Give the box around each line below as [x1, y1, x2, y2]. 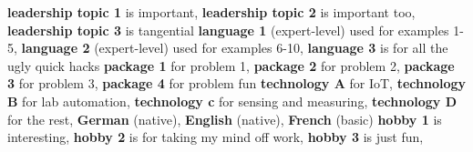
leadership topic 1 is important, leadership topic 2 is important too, [7, 3, 416, 21]
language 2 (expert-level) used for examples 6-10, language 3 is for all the [21, 38, 448, 57]
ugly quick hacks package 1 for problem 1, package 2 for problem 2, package [7, 56, 455, 75]
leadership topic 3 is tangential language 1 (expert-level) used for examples [7, 20, 449, 39]
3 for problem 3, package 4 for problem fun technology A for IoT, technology [7, 74, 467, 93]
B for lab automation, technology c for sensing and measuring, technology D [7, 91, 457, 110]
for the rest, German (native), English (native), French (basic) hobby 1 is [7, 109, 442, 128]
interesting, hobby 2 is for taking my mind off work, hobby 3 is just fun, [7, 127, 424, 147]
